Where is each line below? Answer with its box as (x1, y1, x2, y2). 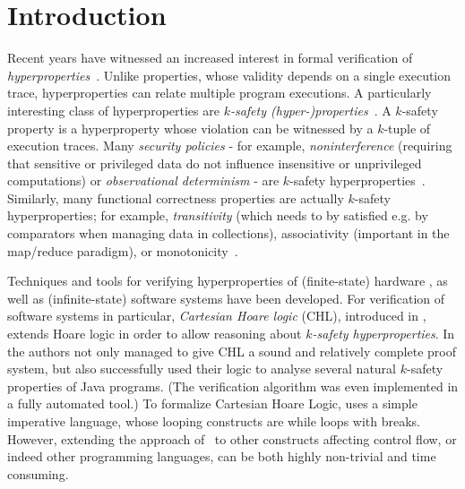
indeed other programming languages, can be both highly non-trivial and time (7, 447, 436, 466)
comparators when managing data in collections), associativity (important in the (7, 224, 450, 243)
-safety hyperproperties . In (312, 324, 455, 343)
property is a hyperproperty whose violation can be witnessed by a (7, 118, 374, 137)
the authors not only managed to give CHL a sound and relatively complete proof (7, 341, 456, 360)
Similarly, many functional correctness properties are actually (7, 188, 344, 207)
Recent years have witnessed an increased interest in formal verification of (7, 48, 413, 67)
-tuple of (383, 118, 431, 137)
